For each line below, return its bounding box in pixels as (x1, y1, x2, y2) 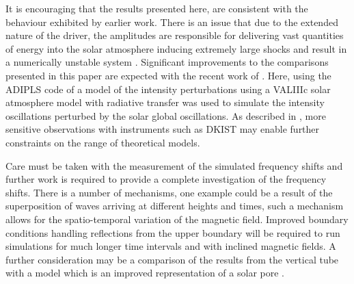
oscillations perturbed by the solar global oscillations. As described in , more (5, 108, 326, 122)
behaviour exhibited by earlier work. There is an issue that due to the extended (5, 14, 338, 29)
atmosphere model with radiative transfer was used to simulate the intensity (5, 95, 325, 109)
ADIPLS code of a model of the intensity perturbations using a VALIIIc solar (5, 81, 331, 96)
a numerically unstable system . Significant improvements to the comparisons (5, 55, 329, 69)
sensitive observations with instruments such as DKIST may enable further (5, 122, 320, 136)
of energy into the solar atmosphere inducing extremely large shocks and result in (5, 41, 347, 55)
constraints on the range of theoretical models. (5, 135, 200, 149)
